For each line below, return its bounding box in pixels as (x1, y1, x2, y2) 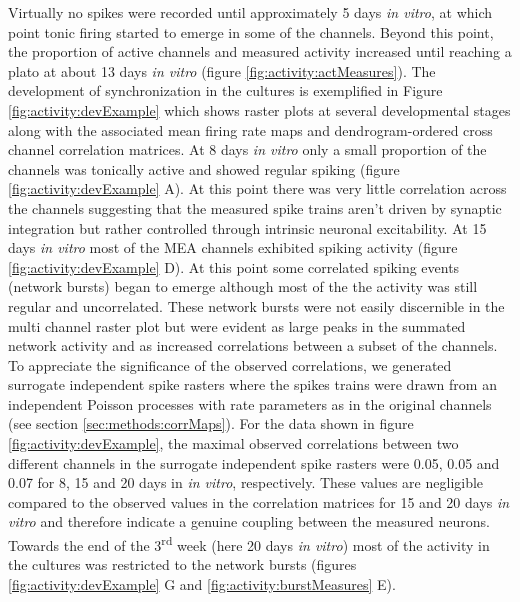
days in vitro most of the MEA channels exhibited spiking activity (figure (8, 237, 458, 258)
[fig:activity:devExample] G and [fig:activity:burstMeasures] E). (8, 573, 396, 594)
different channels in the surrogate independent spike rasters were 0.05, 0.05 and (8, 452, 500, 473)
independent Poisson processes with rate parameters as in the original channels (8, 393, 492, 414)
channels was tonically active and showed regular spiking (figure (8, 158, 400, 179)
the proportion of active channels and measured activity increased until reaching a (8, 41, 512, 62)
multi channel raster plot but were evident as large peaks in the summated (8, 315, 466, 336)
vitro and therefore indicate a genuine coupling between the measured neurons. (8, 511, 490, 532)
